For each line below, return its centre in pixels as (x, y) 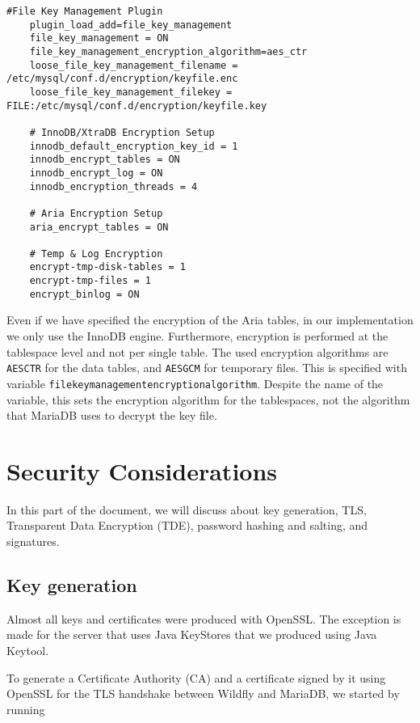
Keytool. (28, 651)
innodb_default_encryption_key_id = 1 (134, 146)
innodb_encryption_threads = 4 (113, 186)
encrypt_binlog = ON (84, 294)
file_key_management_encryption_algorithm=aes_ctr (168, 51)
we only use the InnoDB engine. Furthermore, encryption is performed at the (197, 336)
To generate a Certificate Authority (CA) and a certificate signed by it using (196, 677)
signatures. (33, 541)
